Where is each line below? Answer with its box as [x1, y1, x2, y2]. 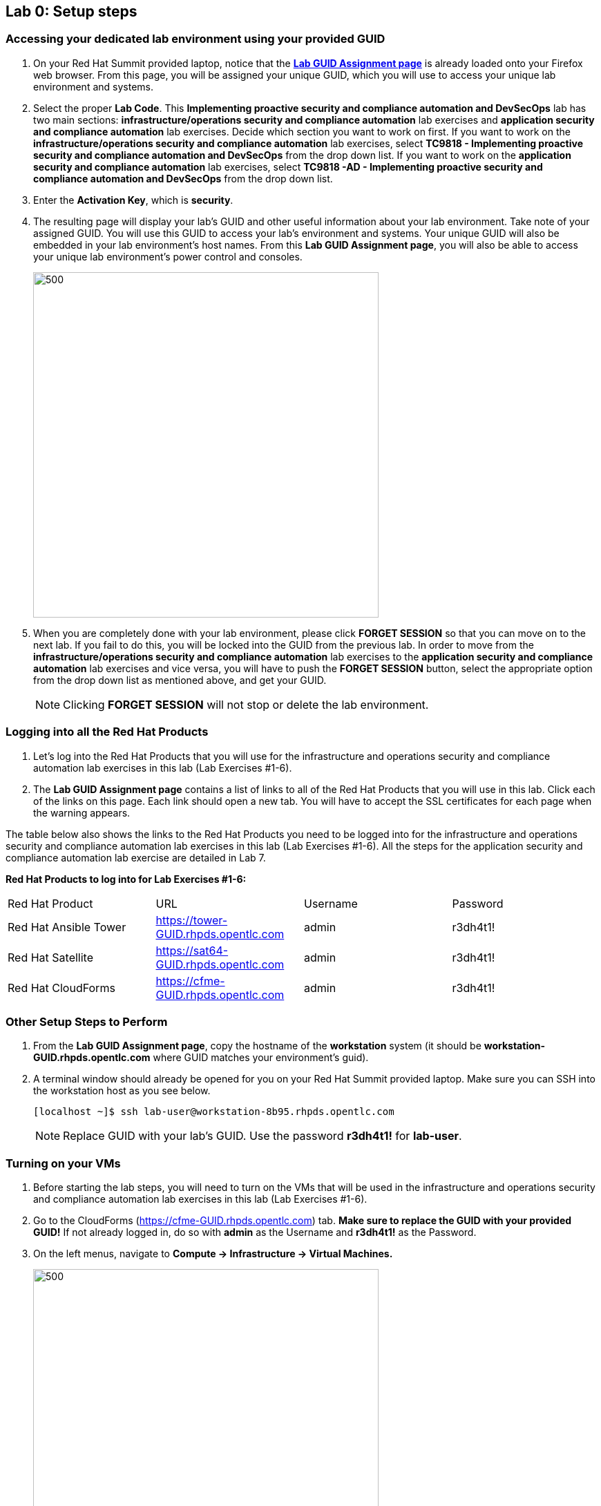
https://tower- [155, 913, 228, 927]
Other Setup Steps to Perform [6, 1014, 168, 1029]
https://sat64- [155, 943, 229, 957]
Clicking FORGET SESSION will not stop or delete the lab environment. [63, 697, 429, 712]
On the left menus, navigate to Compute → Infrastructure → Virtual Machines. [33, 1248, 393, 1260]
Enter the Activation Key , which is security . [33, 193, 233, 206]
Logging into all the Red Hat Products [6, 725, 209, 739]
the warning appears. [33, 806, 131, 819]
